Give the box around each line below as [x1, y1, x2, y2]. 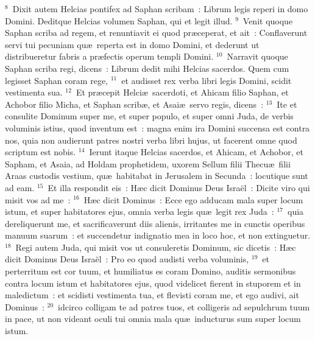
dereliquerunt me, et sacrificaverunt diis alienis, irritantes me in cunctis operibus [5, 217, 305, 229]
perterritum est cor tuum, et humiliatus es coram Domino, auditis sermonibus [5, 265, 296, 278]
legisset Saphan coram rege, [5, 74, 108, 86]
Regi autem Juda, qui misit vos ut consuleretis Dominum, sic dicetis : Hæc [15, 240, 296, 253]
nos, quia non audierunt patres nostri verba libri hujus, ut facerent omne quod [5, 133, 297, 146]
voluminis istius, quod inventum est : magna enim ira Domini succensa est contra [5, 121, 310, 134]
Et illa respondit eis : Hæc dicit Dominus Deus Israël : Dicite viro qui [48, 181, 310, 194]
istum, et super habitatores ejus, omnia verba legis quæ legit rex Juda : [5, 205, 274, 218]
